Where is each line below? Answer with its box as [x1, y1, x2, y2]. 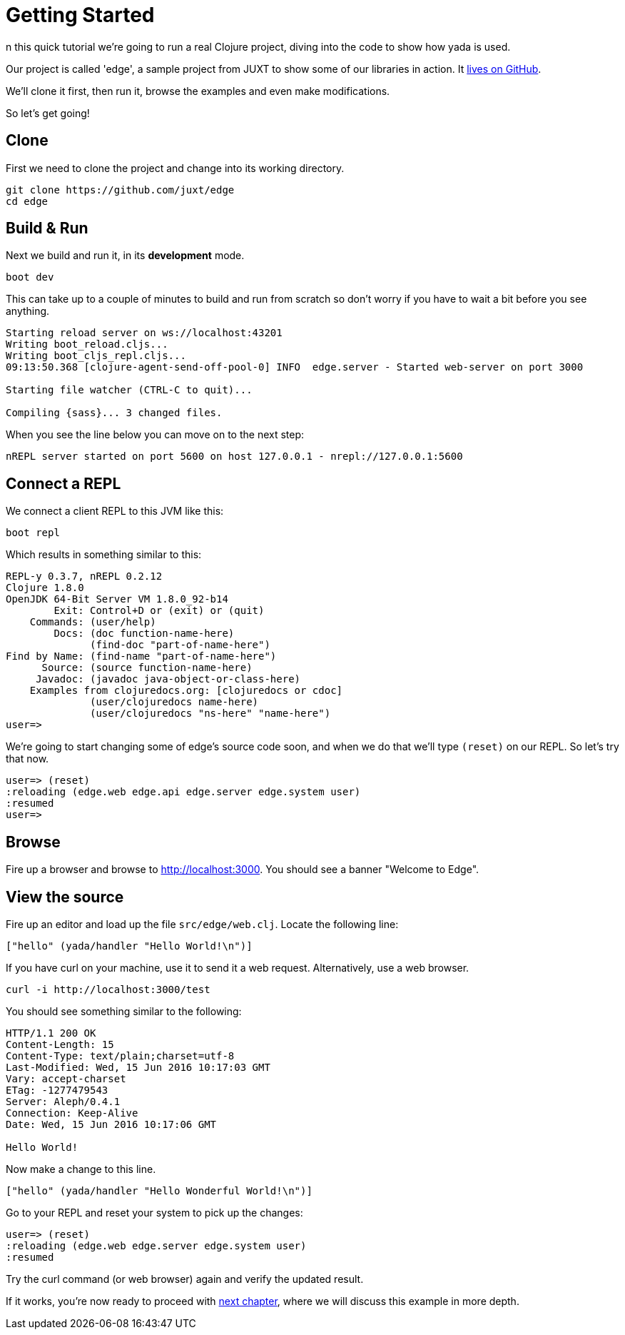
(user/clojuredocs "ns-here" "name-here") [90, 707, 331, 720]
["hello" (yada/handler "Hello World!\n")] [6, 939, 253, 952]
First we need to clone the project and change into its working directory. [6, 161, 345, 174]
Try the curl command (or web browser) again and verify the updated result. [6, 1272, 364, 1285]
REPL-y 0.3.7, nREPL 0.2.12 [6, 570, 163, 583]
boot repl [6, 527, 60, 539]
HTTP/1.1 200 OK [6, 1027, 96, 1039]
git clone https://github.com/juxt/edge [6, 183, 235, 196]
